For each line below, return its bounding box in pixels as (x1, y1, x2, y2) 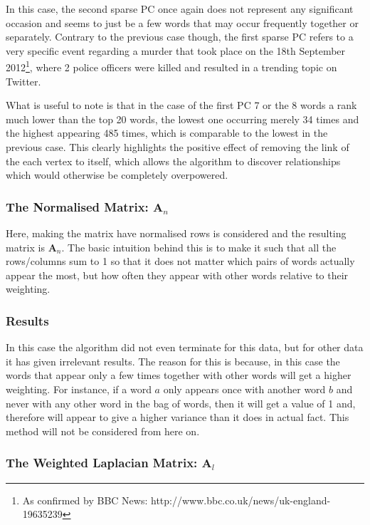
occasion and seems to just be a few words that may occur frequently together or (6, 15, 359, 30)
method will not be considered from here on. (6, 423, 200, 438)
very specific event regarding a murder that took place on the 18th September (6, 43, 346, 58)
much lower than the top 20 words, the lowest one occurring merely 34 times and (6, 111, 359, 126)
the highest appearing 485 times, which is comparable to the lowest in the (6, 125, 328, 140)
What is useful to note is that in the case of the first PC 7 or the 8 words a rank (6, 98, 357, 113)
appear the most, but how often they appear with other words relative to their (6, 267, 349, 282)
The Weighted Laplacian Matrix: (6, 454, 198, 472)
